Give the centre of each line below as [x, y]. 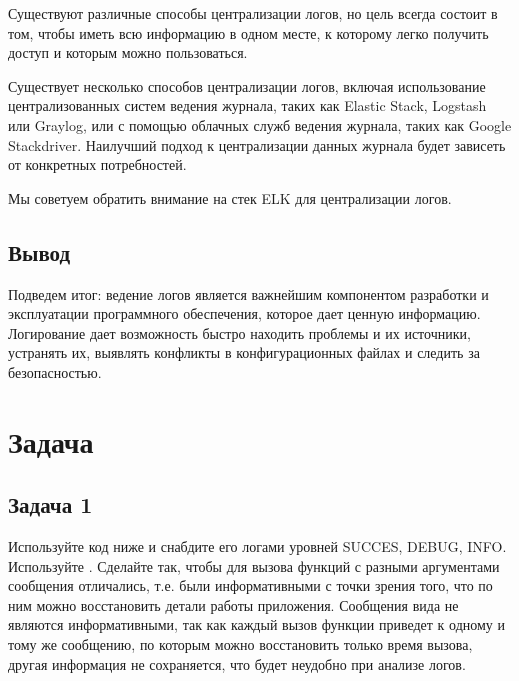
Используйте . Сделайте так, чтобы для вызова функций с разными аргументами [254, 565]
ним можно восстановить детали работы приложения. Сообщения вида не [233, 604]
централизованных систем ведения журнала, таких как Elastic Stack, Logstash [247, 105]
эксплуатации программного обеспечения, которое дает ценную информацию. [244, 313]
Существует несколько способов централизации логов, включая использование [247, 85]
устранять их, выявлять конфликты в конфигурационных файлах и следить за [244, 352]
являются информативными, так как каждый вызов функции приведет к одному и [257, 624]
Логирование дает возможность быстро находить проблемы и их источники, [239, 332]
